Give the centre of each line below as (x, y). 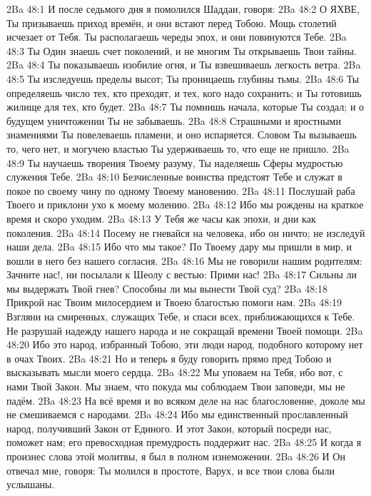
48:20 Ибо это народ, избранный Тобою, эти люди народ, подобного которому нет (185, 344)
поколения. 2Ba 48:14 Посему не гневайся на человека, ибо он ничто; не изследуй (186, 232)
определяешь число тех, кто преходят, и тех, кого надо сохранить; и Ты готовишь (184, 92)
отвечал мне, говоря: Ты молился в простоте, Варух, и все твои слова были (171, 470)
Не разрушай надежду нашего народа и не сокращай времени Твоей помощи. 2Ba (185, 330)
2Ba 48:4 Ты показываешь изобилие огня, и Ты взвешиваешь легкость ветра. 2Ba (184, 65)
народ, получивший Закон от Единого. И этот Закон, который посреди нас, (169, 428)
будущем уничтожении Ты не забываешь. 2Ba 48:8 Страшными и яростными (174, 120)
